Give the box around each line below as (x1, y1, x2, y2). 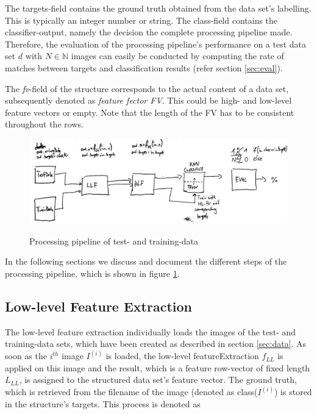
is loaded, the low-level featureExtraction (105, 349, 259, 362)
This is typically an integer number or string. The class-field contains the (5, 13, 278, 26)
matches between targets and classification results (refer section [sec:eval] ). (5, 61, 283, 74)
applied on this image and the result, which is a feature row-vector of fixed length (5, 361, 310, 374)
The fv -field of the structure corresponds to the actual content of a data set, (5, 82, 289, 95)
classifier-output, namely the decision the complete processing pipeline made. (5, 26, 293, 38)
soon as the (5, 349, 47, 362)
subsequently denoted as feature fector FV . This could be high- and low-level (5, 94, 292, 107)
